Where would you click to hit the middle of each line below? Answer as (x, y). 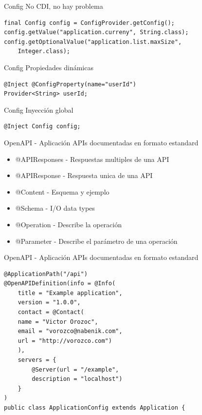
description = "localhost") (77, 379)
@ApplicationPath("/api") (46, 274)
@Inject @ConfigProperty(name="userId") (70, 84)
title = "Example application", (70, 293)
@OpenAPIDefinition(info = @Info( (60, 284)
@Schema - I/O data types (55, 208)
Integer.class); (44, 51)
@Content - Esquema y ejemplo (62, 191)
